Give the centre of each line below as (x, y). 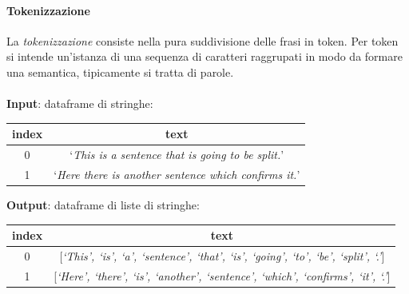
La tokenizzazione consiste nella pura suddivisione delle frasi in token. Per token (203, 40)
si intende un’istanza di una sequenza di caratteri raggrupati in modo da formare (204, 56)
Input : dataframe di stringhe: (80, 103)
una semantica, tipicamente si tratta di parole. (120, 72)
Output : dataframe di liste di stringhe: (103, 205)
